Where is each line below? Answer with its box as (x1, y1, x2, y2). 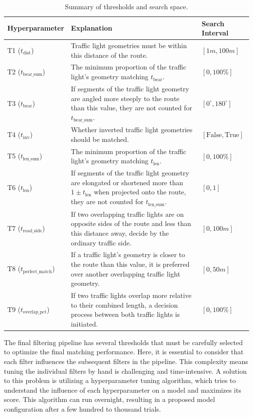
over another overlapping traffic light (71, 268, 181, 278)
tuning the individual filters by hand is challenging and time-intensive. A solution (4, 365, 247, 376)
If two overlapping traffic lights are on (71, 208, 184, 219)
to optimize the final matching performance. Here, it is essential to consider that (4, 347, 244, 357)
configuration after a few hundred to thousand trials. (4, 404, 161, 414)
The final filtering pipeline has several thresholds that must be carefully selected (4, 337, 243, 347)
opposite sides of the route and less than (71, 218, 191, 228)
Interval (201, 28, 229, 38)
